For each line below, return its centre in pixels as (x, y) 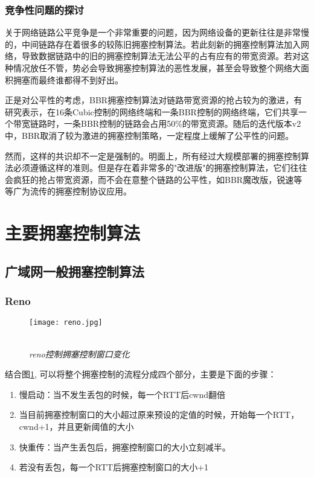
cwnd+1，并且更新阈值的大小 (76, 426)
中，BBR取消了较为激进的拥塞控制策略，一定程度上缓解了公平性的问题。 (149, 135)
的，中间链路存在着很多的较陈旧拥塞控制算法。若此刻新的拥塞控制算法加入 (153, 44)
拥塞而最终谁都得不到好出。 (68, 79)
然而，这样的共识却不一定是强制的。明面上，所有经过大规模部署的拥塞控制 (153, 155)
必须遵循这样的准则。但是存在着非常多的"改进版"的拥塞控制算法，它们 (152, 168)
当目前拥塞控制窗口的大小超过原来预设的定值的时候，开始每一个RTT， (159, 415)
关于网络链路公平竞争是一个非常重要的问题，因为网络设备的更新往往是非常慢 (157, 32)
